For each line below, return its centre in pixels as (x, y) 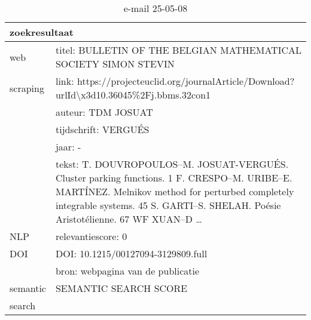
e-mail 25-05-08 (155, 8)
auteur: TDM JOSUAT (104, 112)
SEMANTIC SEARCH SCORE (121, 288)
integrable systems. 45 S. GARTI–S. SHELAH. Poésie (168, 205)
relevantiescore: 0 (91, 236)
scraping (27, 88)
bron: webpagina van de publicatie (127, 271)
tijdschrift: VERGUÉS (102, 129)
